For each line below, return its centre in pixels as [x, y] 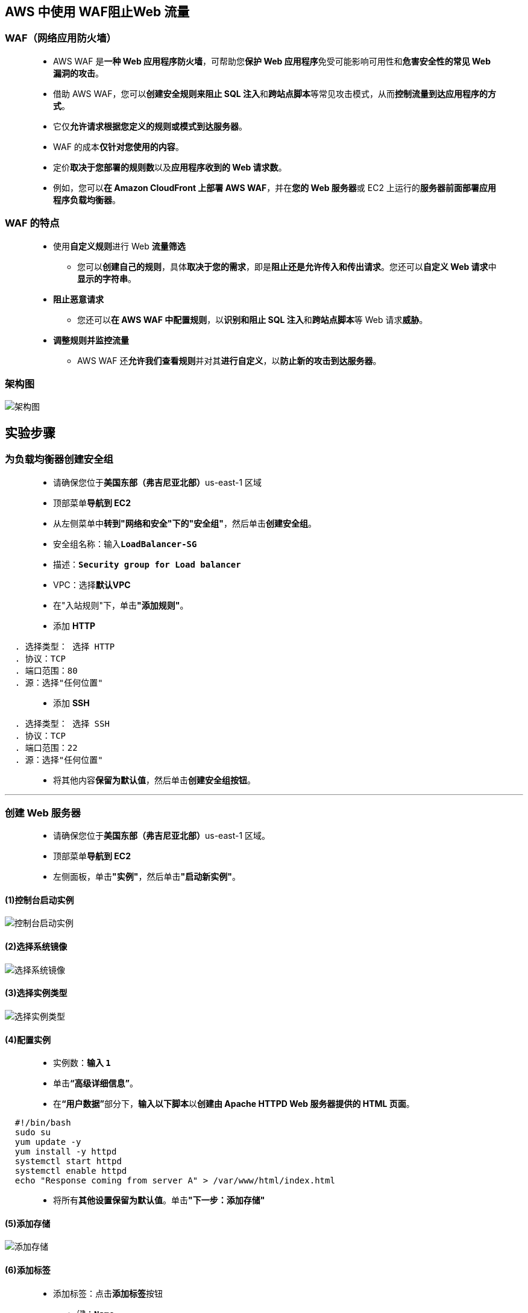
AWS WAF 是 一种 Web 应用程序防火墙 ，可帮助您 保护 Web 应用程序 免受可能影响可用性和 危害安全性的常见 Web [272, 61]
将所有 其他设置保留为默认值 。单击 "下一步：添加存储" [159, 1200]
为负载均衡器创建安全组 [59, 459]
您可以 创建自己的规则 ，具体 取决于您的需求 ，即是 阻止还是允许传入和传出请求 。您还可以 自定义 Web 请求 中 [287, 266]
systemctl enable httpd [71, 1171]
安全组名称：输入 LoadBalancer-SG [125, 544]
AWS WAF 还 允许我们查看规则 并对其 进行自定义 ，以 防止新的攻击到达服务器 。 [229, 360]
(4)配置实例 [28, 1039]
